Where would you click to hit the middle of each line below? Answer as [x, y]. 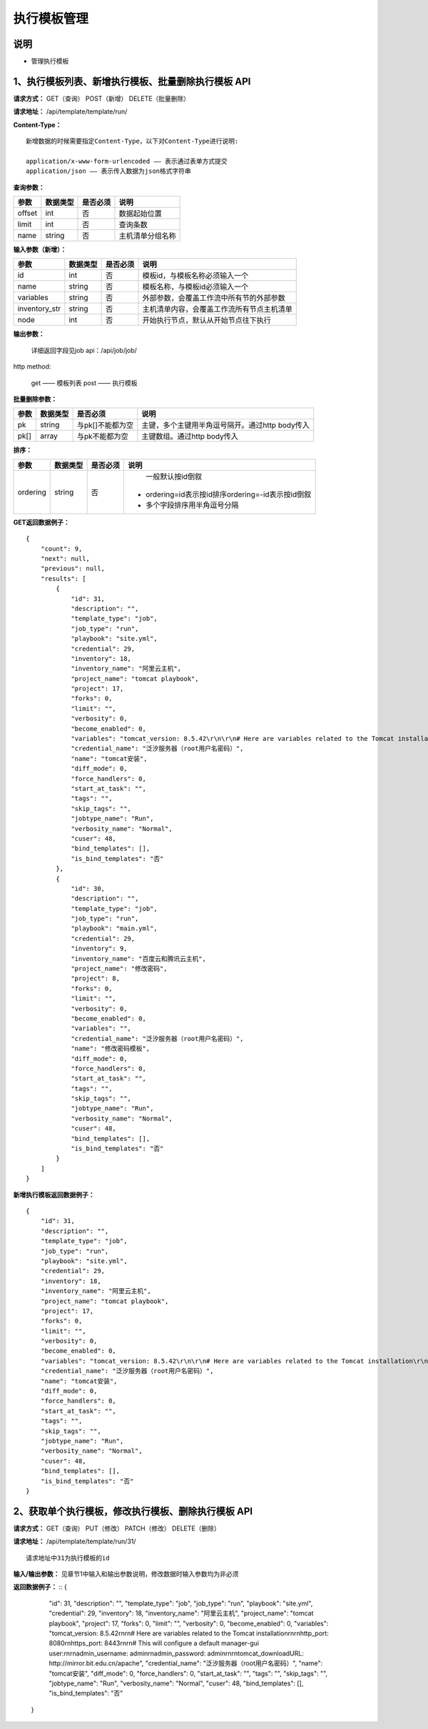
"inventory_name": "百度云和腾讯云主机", [139, 958]
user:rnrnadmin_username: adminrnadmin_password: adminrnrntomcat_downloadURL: [177, 1653]
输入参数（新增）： [40, 249]
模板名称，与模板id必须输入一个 [195, 287]
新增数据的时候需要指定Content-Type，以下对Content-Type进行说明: [132, 141]
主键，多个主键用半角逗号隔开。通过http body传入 [225, 425]
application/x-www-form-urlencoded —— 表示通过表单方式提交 [127, 161]
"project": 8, [96, 978]
